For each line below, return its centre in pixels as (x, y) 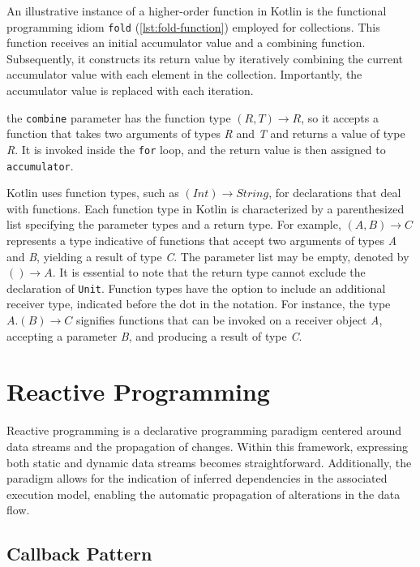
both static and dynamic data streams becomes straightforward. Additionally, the (209, 462)
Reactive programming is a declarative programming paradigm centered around (204, 430)
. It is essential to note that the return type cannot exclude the (209, 272)
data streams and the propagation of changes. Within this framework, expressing (207, 446)
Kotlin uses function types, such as (93, 193)
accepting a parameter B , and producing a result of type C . (154, 335)
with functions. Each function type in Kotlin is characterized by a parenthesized (206, 208)
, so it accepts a (340, 117)
